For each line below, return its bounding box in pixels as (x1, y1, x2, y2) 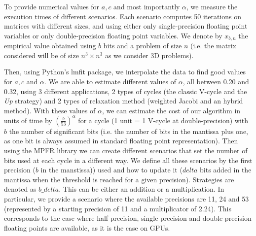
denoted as (4, 184, 37, 194)
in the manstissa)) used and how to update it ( (40, 165, 183, 175)
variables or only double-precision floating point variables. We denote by (4, 30, 222, 40)
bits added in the (200, 165, 252, 175)
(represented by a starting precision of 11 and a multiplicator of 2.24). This (4, 203, 231, 213)
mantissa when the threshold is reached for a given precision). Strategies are (4, 174, 234, 184)
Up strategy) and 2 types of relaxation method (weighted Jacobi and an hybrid (4, 96, 243, 106)
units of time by (4, 115, 52, 125)
